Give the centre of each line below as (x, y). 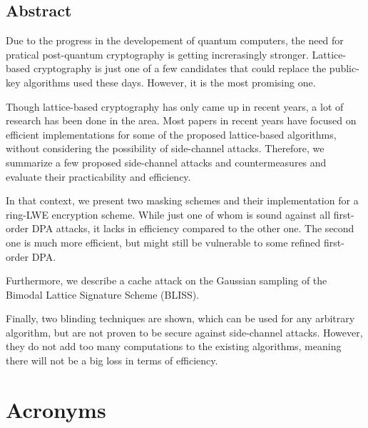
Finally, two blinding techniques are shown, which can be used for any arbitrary (180, 318)
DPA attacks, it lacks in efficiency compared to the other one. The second (193, 228)
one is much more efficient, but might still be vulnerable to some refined (163, 242)
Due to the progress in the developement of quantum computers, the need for (175, 40)
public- (344, 68)
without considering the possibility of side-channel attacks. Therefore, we (165, 148)
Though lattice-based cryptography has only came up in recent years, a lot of (175, 106)
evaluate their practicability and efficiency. (98, 176)
